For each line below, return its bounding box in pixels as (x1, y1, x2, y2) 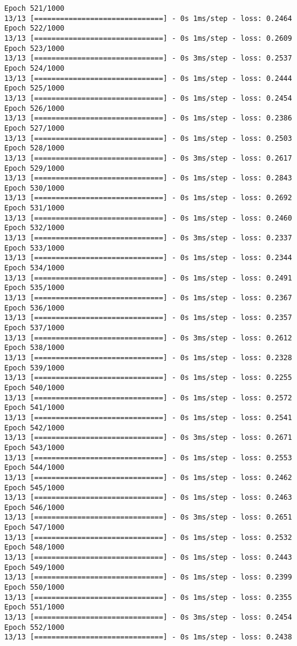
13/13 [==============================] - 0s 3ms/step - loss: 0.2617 (4, 153, 292, 162)
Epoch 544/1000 (4, 463, 65, 472)
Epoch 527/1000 (4, 123, 65, 132)
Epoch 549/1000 (4, 563, 65, 572)
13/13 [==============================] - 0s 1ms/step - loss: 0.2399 (4, 573, 292, 582)
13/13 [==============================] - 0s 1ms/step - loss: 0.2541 (4, 413, 292, 422)
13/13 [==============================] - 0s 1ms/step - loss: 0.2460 (4, 213, 292, 222)
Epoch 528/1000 (4, 144, 65, 153)
